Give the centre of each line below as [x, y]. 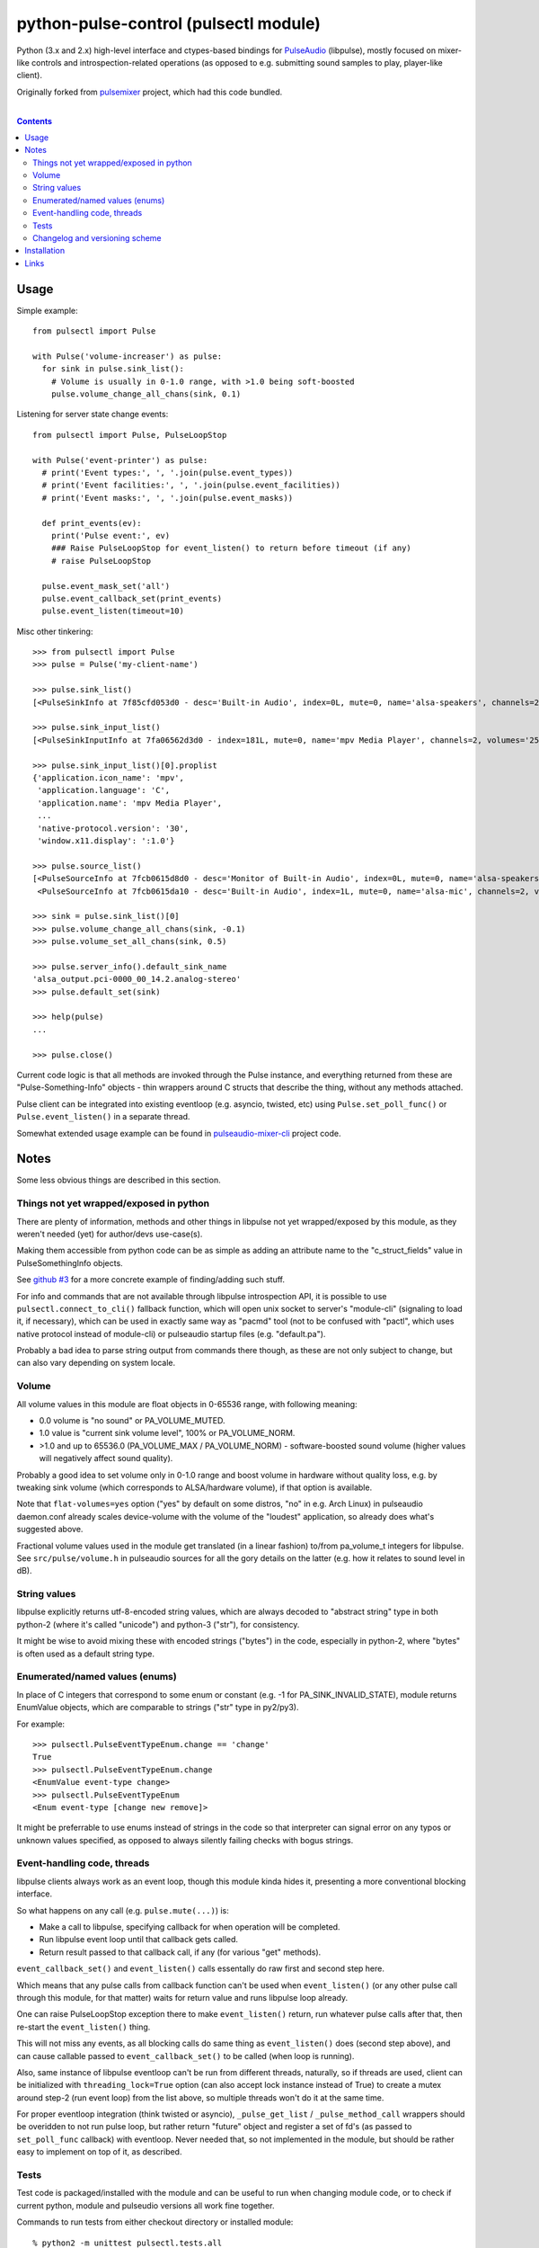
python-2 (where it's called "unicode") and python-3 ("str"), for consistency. [158, 1624]
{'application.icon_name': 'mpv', [108, 777]
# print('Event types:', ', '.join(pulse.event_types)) [168, 473]
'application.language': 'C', [104, 790]
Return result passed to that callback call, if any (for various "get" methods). [180, 1952]
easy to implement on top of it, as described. [99, 2152]
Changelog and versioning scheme [97, 238]
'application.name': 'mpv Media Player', [130, 803]
